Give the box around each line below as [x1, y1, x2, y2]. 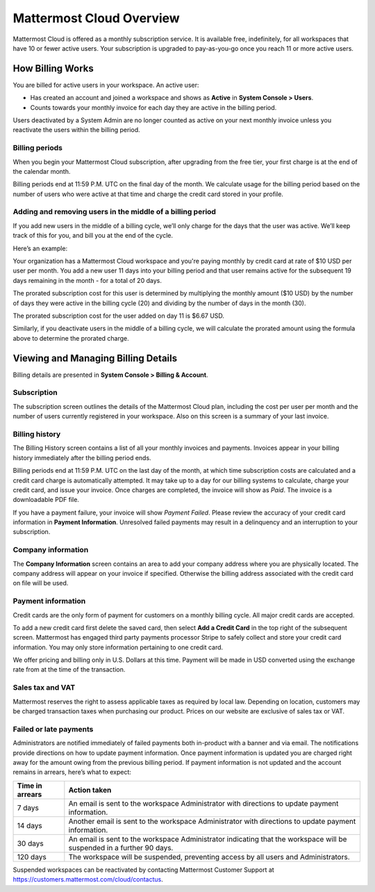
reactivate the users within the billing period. [12, 126, 140, 134]
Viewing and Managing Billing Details [12, 352, 177, 364]
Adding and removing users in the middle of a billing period [12, 207, 217, 217]
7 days [17, 803, 40, 813]
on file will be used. [12, 579, 69, 587]
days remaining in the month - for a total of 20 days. [12, 276, 162, 284]
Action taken [68, 785, 112, 795]
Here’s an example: [12, 244, 68, 252]
